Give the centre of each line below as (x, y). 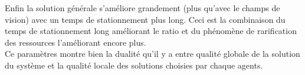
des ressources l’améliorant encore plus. (76, 42)
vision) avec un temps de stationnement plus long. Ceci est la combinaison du (145, 19)
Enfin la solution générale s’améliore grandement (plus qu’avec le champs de (142, 8)
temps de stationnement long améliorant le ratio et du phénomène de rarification (151, 31)
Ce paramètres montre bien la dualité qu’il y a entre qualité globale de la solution (152, 54)
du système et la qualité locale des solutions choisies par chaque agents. (134, 65)
